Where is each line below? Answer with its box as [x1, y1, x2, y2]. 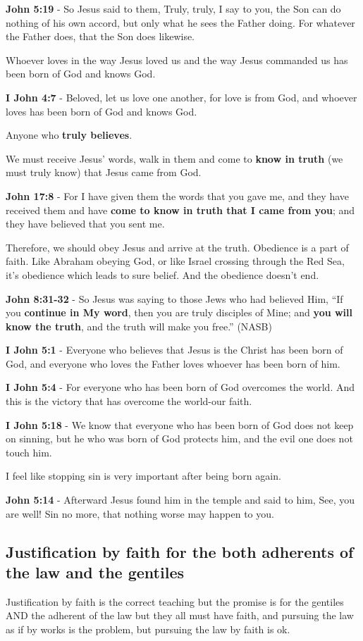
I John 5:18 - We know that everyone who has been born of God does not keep [6, 417, 354, 432]
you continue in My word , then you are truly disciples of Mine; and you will [6, 305, 353, 320]
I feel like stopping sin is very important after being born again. [6, 468, 281, 483]
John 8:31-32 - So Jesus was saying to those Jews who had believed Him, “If [6, 291, 343, 306]
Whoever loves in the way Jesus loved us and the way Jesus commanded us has [6, 52, 348, 67]
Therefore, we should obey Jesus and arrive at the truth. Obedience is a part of [6, 239, 349, 254]
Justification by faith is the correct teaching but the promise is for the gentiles [6, 594, 344, 609]
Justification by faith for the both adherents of [6, 540, 354, 562]
